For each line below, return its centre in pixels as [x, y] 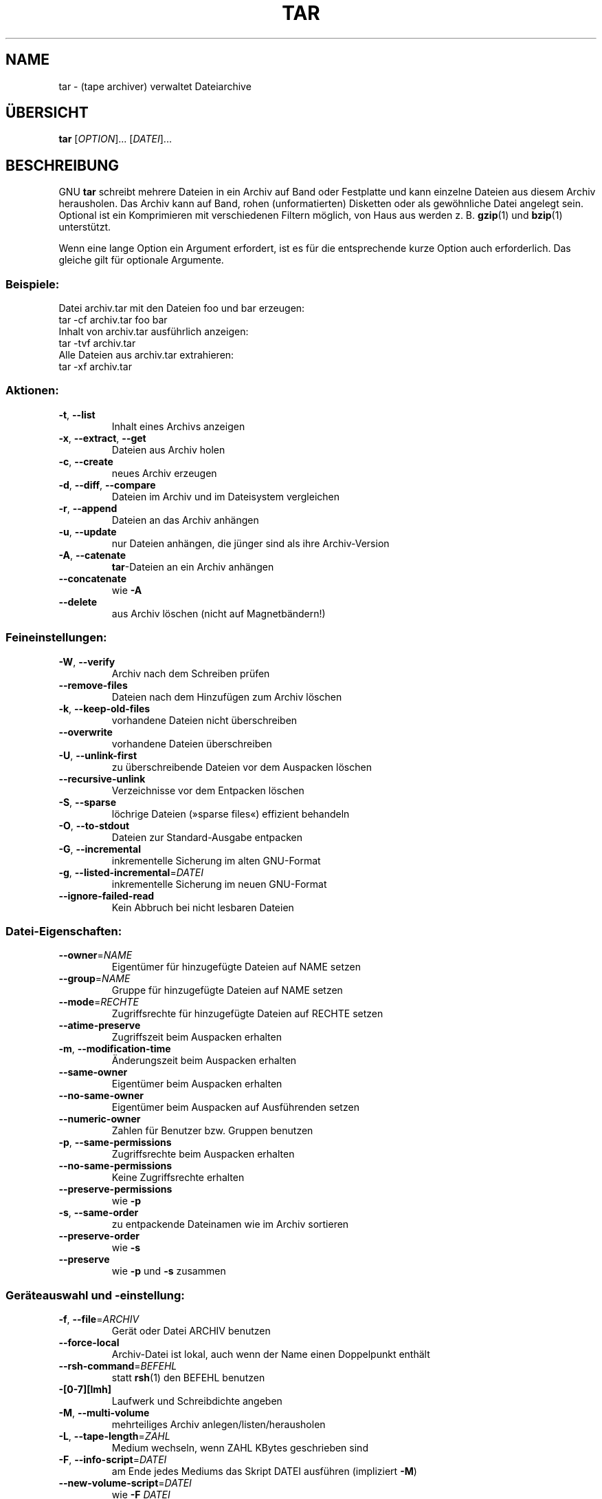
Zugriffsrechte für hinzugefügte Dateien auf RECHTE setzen [247, 1014]
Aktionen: [32, 391]
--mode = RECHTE [99, 1002]
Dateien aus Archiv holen [168, 449]
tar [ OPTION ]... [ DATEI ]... [115, 139]
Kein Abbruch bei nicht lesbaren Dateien [203, 907]
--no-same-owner [101, 1096]
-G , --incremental [100, 849]
